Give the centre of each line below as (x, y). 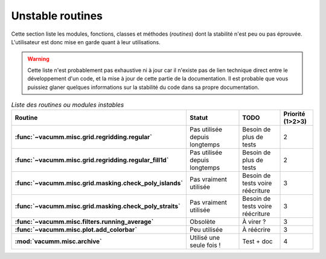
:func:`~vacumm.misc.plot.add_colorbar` (76, 230)
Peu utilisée (206, 230)
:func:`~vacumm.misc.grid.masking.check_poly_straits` (97, 206)
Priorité (294, 114)
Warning (38, 59)
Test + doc (257, 241)
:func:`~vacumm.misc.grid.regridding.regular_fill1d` (92, 160)
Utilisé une (205, 238)
